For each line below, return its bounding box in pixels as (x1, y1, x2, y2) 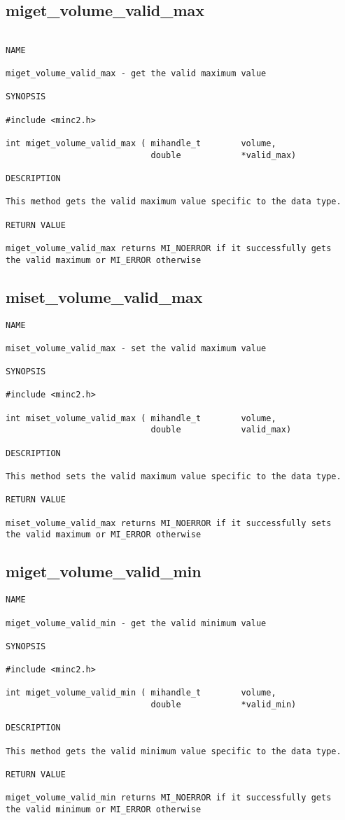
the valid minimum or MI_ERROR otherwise (6, 805, 202, 815)
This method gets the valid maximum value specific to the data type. (6, 197, 342, 207)
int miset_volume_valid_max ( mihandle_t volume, (6, 413, 276, 423)
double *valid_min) (150, 700, 297, 710)
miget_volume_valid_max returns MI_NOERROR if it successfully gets (6, 243, 332, 254)
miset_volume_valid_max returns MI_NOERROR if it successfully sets (6, 518, 332, 528)
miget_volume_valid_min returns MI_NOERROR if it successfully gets (6, 793, 332, 803)
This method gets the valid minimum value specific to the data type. (6, 746, 342, 756)
